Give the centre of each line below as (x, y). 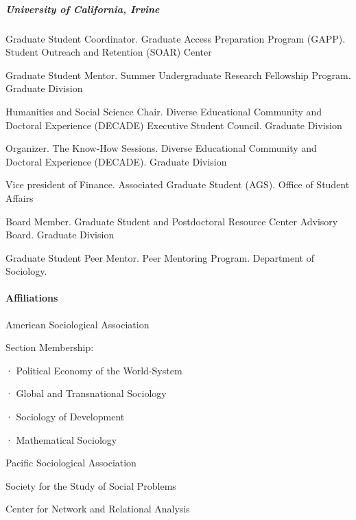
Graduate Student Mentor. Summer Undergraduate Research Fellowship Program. (178, 75)
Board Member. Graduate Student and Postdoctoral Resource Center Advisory (172, 221)
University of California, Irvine (83, 9)
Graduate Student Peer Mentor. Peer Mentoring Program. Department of (160, 257)
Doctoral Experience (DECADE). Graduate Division (116, 161)
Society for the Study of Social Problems (91, 485)
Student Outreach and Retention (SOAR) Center (109, 52)
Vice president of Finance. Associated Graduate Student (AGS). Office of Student (178, 184)
